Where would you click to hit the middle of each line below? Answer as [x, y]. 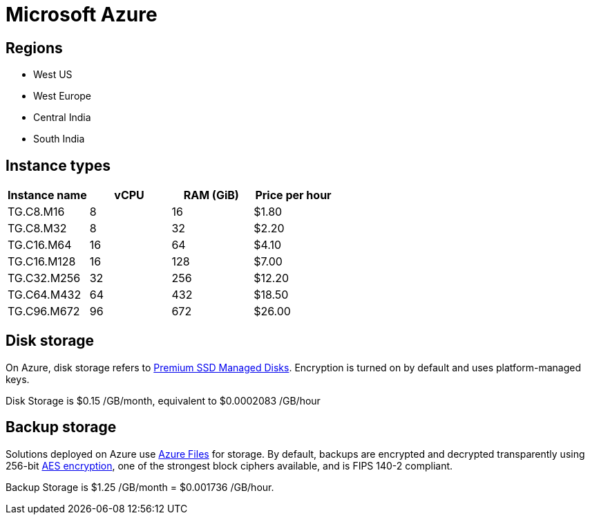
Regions [34, 48]
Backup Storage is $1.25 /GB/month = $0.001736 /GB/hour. [140, 487]
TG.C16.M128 [42, 262]
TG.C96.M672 [44, 312]
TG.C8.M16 [36, 212]
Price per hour [293, 195]
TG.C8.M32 [37, 229]
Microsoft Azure [82, 15]
